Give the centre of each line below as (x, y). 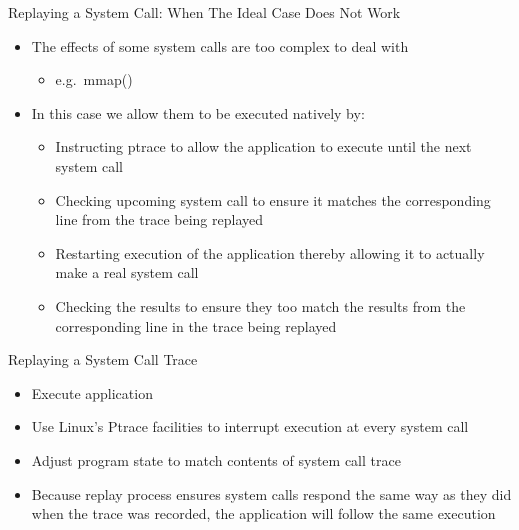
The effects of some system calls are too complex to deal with (220, 45)
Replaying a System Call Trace (103, 359)
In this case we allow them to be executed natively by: (198, 112)
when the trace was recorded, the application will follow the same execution (263, 513)
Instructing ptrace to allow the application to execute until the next (263, 146)
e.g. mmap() (94, 79)
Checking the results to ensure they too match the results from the (260, 305)
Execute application (92, 392)
